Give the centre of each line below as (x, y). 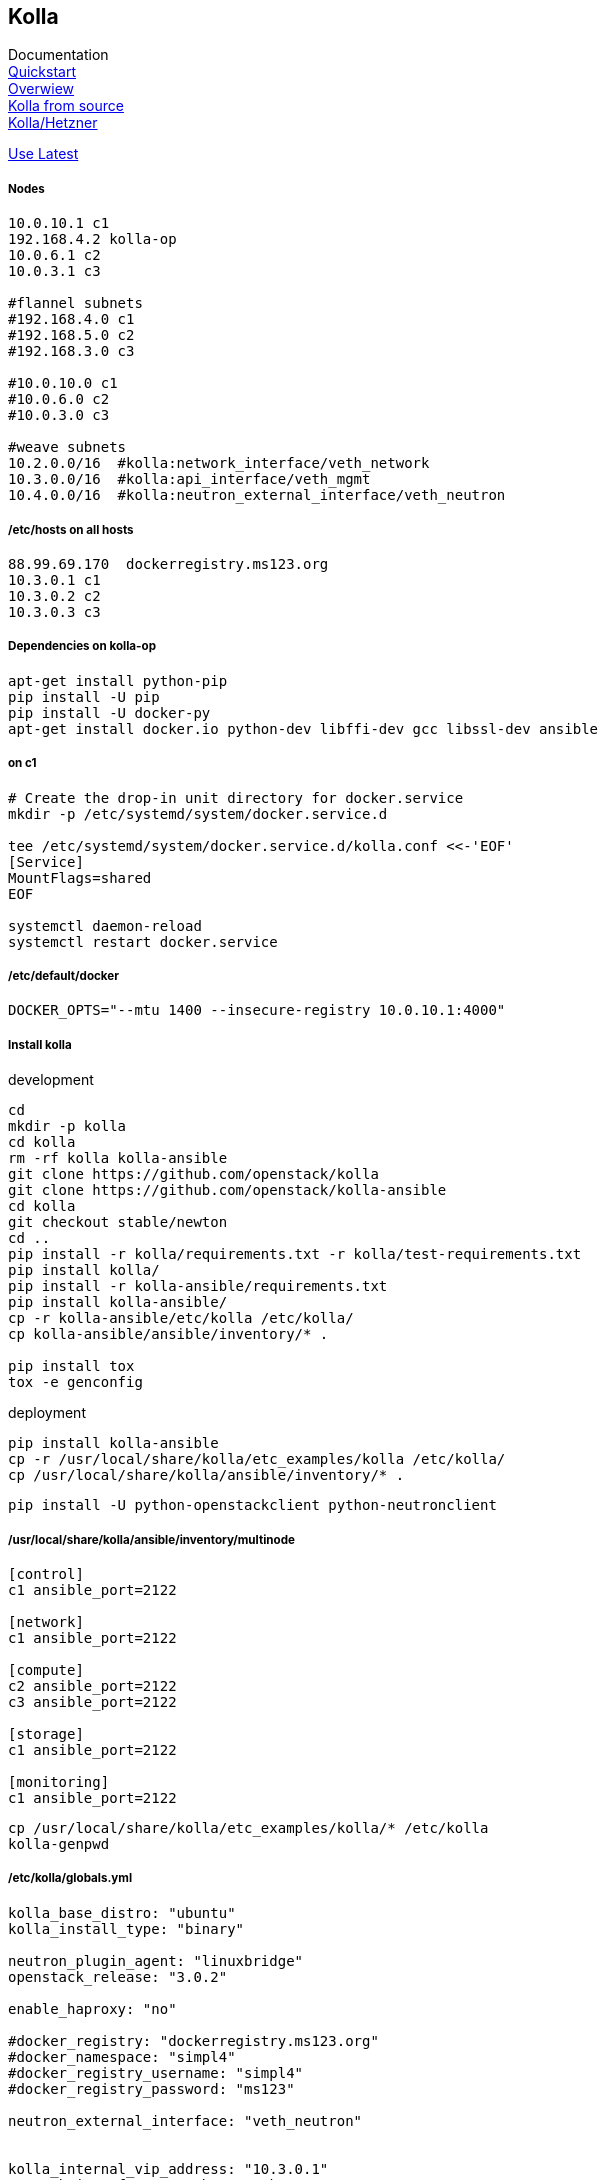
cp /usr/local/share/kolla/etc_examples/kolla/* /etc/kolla (248, 1827)
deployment (47, 1413)
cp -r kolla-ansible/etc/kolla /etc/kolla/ (181, 1318)
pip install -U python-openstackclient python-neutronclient (252, 1505)
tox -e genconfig (75, 1382)
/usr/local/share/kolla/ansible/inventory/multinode (151, 1539)
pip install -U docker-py (109, 712)
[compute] (46, 1669)
